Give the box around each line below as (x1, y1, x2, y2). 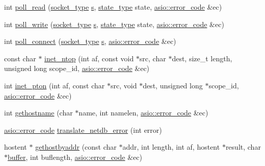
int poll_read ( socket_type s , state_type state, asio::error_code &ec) (4, 2, 222, 12)
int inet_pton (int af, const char (4, 80, 105, 90)
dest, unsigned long (143, 80, 203, 90)
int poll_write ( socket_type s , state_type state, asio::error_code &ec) (4, 18, 224, 29)
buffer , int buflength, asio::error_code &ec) (8, 151, 142, 162)
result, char (225, 141, 261, 152)
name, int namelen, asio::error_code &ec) (78, 107, 208, 118)
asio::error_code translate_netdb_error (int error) (4, 124, 162, 135)
